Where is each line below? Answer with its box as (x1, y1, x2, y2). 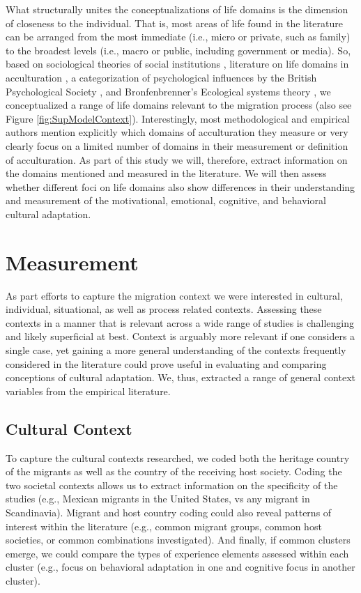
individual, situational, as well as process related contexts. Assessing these (6, 302, 322, 316)
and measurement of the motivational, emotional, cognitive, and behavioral (6, 193, 326, 208)
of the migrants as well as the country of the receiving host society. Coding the (6, 464, 342, 479)
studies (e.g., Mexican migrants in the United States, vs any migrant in (6, 491, 310, 506)
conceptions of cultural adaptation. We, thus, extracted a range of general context (6, 370, 355, 385)
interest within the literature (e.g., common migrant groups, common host (6, 518, 322, 533)
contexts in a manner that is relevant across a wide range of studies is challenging (6, 315, 354, 330)
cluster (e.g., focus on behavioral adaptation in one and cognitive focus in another (6, 560, 355, 574)
